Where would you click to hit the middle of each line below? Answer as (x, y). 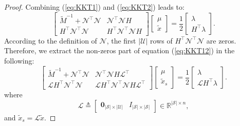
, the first (121, 40)
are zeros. (221, 40)
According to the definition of (51, 40)
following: (19, 61)
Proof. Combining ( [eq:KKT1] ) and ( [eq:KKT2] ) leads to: (94, 7)
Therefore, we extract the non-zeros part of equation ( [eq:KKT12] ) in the (119, 50)
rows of (161, 40)
